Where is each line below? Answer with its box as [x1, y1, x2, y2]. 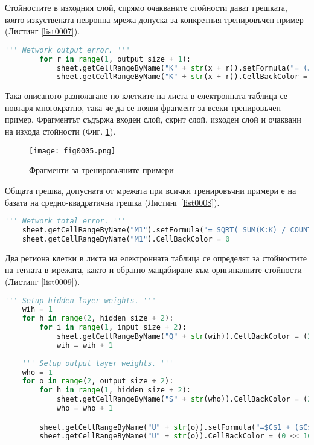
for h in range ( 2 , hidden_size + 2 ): [22, 314, 174, 323]
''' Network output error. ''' [5, 45, 130, 54]
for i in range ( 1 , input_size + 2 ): [39, 323, 187, 332]
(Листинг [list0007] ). [5, 25, 80, 37]
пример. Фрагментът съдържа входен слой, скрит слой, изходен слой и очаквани [5, 113, 301, 126]
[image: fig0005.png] [29, 146, 116, 155]
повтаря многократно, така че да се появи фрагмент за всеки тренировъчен [5, 101, 281, 114]
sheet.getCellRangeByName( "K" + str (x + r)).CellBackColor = [56, 72, 308, 82]
